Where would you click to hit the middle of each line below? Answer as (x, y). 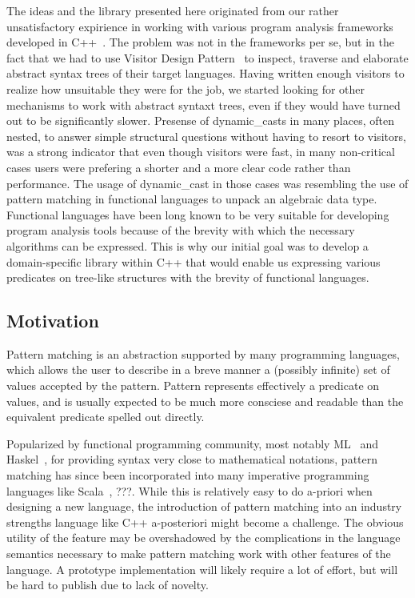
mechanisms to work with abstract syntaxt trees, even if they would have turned (204, 104)
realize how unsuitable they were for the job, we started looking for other (186, 88)
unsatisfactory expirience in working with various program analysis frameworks (200, 26)
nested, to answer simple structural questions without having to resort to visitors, (206, 136)
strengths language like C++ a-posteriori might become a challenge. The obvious (205, 522)
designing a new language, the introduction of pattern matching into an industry (204, 506)
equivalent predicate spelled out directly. (106, 417)
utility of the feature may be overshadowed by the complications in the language (204, 538)
